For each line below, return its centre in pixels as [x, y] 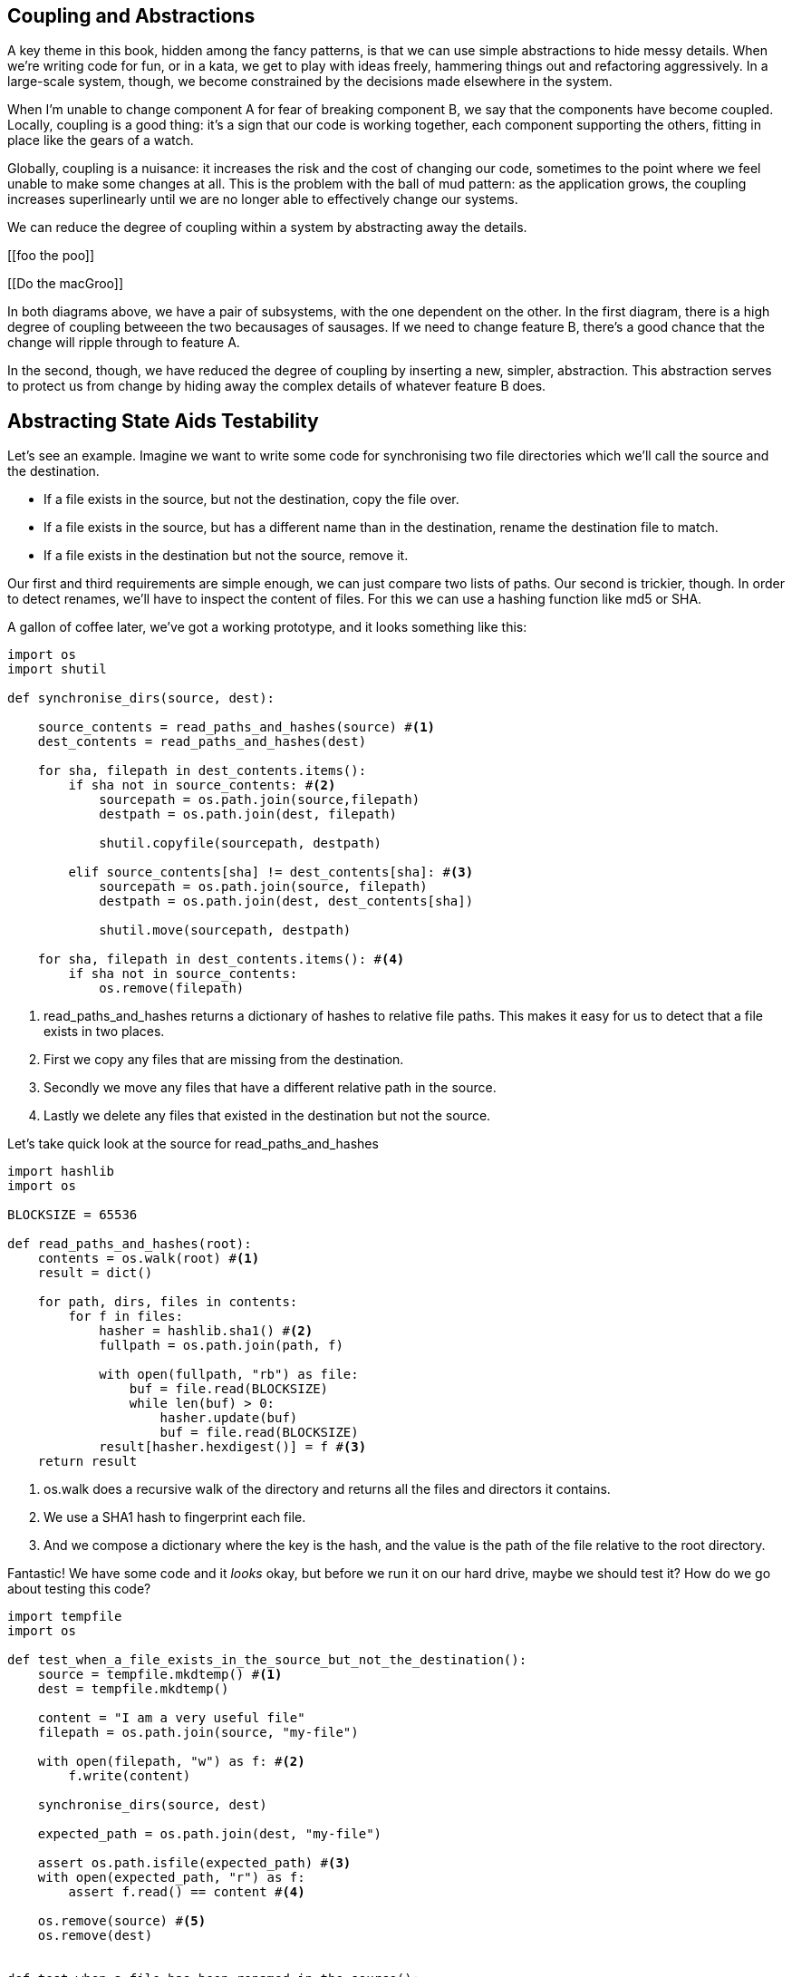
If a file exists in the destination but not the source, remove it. [226, 556]
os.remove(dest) [95, 1936]
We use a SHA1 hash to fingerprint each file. [175, 1517]
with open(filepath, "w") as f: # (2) [171, 1762]
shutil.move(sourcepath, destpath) [225, 930]
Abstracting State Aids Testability [163, 421]
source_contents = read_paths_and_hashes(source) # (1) [237, 727]
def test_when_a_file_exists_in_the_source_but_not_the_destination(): [267, 1660]
